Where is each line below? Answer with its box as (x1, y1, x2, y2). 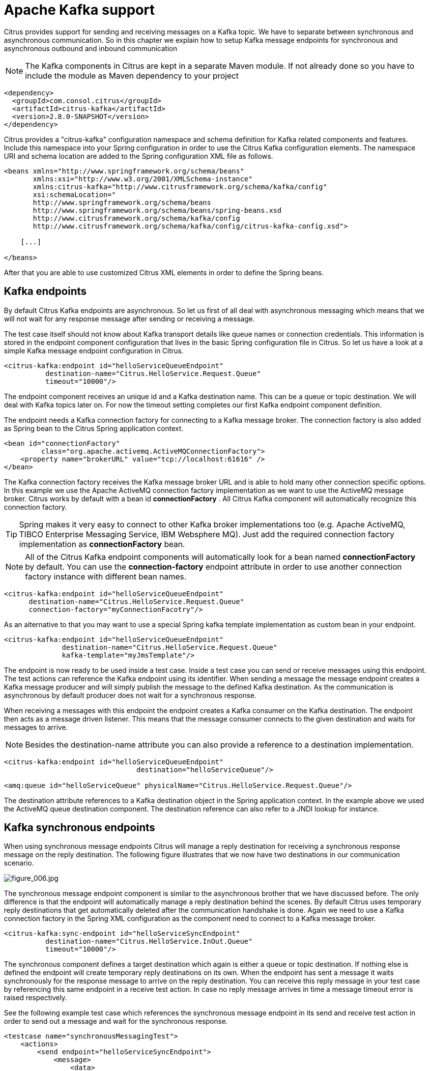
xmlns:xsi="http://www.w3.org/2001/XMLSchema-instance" (33, 174, 253, 183)
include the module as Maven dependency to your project (25, 70, 239, 81)
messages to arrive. (4, 723, 68, 731)
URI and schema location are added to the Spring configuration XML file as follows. (4, 151, 273, 160)
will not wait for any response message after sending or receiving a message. (4, 314, 255, 323)
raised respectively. (4, 993, 67, 1002)
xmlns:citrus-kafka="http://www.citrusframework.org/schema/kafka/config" (33, 182, 327, 191)
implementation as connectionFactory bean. (19, 539, 185, 549)
